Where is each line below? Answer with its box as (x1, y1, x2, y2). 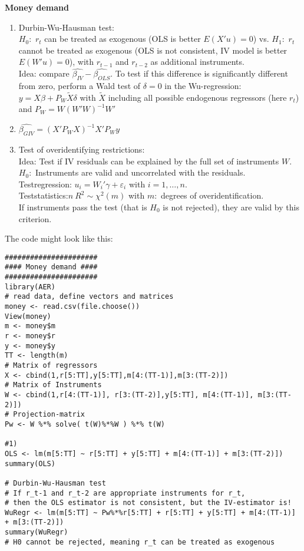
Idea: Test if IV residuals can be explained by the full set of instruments (18, 154, 279, 167)
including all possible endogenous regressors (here (108, 91, 287, 103)
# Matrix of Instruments (5, 381, 102, 390)
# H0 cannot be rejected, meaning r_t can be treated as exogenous (5, 537, 275, 546)
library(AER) (5, 282, 55, 291)
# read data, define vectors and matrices (5, 292, 174, 301)
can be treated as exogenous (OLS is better (44, 32, 201, 45)
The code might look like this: (5, 232, 113, 245)
